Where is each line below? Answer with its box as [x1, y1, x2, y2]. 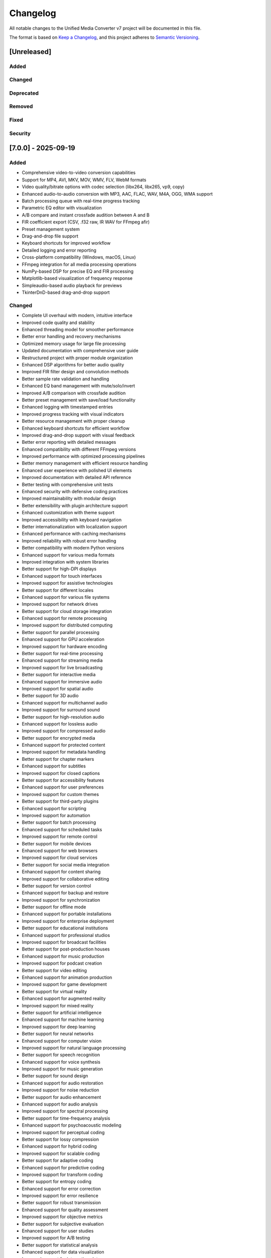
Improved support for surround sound [22, 707, 100, 713]
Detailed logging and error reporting [22, 247, 96, 253]
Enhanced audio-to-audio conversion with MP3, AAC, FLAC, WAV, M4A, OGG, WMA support [22, 191, 213, 197]
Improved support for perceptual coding [22, 1129, 105, 1135]
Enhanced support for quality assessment [22, 1207, 108, 1213]
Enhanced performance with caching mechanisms [22, 531, 126, 537]
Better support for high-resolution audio [22, 714, 105, 720]
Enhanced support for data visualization [22, 1249, 105, 1255]
